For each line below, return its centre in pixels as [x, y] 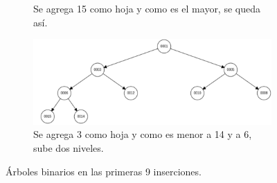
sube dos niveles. [69, 148]
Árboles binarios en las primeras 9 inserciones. [104, 171]
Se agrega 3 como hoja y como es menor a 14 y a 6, [143, 134]
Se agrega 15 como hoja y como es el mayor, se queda [147, 8]
